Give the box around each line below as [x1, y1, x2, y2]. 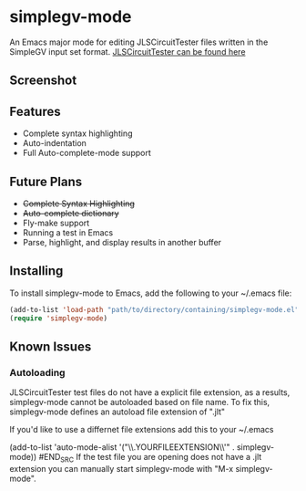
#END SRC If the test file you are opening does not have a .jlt [38, 452, 262, 465]
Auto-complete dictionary [22, 207, 120, 218]
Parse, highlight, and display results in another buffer [22, 236, 221, 247]
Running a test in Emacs [22, 226, 114, 238]
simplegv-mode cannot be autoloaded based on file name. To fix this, [9, 397, 270, 408]
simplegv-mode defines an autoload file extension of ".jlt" [9, 406, 226, 417]
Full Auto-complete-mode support [22, 148, 152, 159]
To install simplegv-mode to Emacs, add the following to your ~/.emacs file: [9, 287, 292, 298]
